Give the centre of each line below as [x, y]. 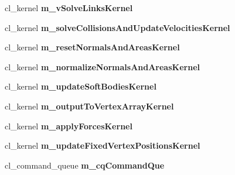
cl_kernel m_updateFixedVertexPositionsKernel [103, 145]
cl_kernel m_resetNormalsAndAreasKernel [92, 47]
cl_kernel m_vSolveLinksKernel [69, 8]
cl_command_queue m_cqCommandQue [85, 165]
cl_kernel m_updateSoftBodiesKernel [81, 86]
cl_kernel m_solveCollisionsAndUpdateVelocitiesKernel [117, 27]
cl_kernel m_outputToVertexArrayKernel [89, 106]
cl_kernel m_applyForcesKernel [69, 126]
